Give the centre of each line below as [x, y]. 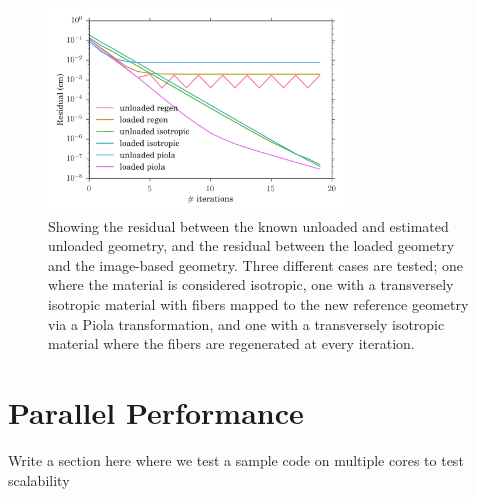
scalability [39, 479]
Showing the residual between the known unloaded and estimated [248, 225]
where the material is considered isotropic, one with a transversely [251, 284]
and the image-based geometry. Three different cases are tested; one [255, 264]
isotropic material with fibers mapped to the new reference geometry [258, 304]
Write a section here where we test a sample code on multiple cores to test [236, 459]
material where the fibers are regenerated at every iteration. [231, 343]
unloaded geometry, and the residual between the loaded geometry [251, 245]
